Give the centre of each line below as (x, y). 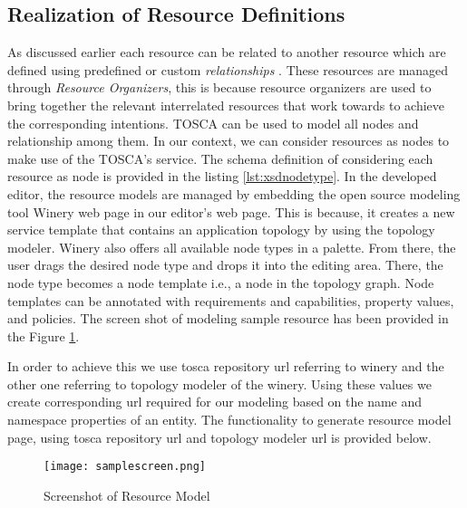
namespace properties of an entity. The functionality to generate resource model (229, 420)
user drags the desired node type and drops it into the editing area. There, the (225, 265)
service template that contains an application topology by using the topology (221, 230)
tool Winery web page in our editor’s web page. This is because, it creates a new (231, 211)
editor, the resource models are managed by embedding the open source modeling (234, 193)
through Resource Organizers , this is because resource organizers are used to (219, 87)
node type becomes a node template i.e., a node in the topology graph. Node (221, 282)
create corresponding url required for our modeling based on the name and (215, 402)
